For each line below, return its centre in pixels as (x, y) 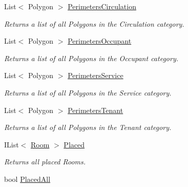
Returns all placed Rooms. (45, 162)
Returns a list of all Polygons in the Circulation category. (94, 23)
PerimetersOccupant (100, 41)
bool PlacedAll (27, 179)
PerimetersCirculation (102, 6)
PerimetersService (96, 75)
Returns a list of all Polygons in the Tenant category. (88, 127)
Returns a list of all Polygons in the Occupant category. (91, 58)
